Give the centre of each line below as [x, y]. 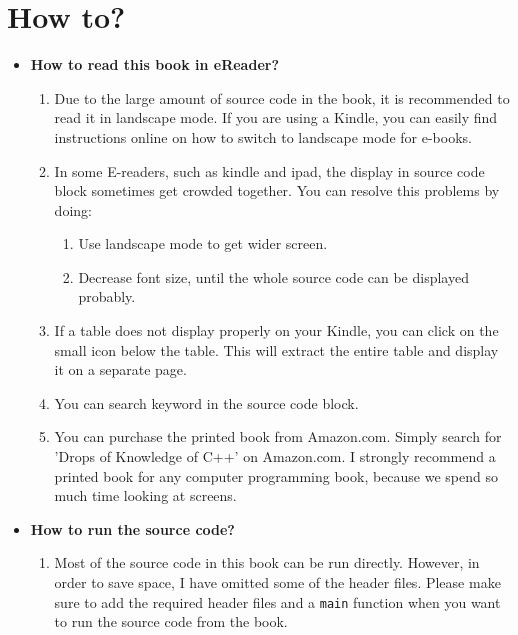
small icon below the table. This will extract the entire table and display [276, 349]
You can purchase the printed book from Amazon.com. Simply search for [278, 436]
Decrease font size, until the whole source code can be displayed [273, 276]
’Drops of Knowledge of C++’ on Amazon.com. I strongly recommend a [275, 456]
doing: [73, 209]
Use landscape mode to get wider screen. [203, 243]
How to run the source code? [132, 528]
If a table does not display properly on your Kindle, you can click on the [276, 330]
